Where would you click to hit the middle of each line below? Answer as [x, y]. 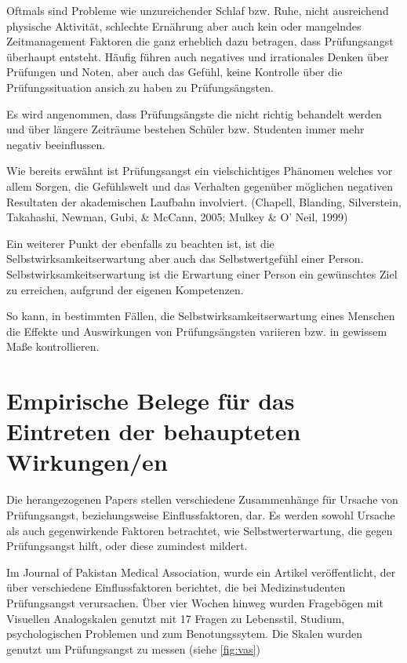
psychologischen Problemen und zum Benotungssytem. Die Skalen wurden [185, 634]
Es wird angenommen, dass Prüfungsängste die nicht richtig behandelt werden [194, 113]
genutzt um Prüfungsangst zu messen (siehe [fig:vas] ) [133, 648]
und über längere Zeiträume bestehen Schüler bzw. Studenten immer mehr [185, 129]
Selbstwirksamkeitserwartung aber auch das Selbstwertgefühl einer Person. [185, 259]
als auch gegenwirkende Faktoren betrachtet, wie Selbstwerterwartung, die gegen [200, 530]
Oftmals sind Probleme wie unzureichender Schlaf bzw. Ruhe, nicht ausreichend [198, 10]
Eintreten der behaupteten [154, 431]
